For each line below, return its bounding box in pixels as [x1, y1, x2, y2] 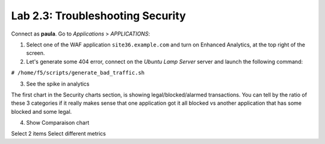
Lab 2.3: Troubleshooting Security [11, 9, 186, 22]
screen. [26, 49, 45, 57]
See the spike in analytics [26, 80, 90, 87]
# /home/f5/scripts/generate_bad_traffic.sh [11, 69, 145, 77]
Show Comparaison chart [26, 119, 90, 127]
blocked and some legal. [11, 108, 72, 115]
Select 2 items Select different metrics [11, 130, 107, 137]
